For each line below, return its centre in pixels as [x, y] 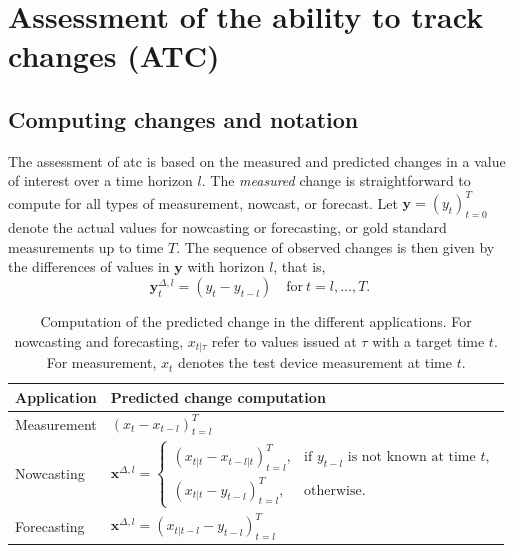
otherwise [333, 490]
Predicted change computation [218, 396]
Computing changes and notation [183, 118]
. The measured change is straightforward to [336, 180]
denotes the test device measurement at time [314, 362]
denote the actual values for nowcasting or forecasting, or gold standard [227, 227]
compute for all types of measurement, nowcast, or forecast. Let [203, 202]
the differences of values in [89, 266]
